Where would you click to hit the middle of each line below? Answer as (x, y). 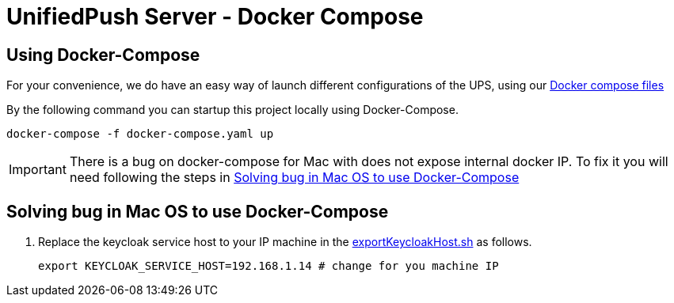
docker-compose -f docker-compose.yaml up (140, 134)
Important (38, 170)
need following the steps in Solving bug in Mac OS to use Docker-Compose (294, 178)
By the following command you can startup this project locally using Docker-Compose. (232, 110)
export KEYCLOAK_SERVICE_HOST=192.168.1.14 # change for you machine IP (268, 266)
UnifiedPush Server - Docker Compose (215, 17)
